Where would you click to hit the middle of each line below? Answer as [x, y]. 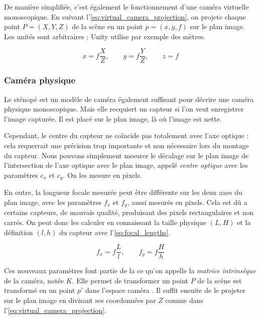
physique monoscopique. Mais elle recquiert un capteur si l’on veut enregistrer [124, 109]
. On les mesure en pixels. [102, 175]
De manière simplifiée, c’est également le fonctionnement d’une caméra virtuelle [126, 7]
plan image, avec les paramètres [53, 202]
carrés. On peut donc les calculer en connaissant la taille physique [105, 222]
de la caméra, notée [34, 280]
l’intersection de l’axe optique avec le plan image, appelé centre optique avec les [126, 165]
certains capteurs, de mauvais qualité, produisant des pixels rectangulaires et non [129, 212]
